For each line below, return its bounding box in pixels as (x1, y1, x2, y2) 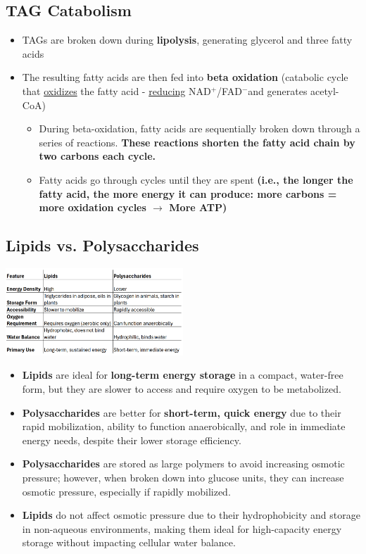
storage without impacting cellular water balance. (22, 535, 236, 550)
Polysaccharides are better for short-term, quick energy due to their (22, 405, 341, 420)
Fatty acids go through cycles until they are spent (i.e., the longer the (39, 172, 353, 187)
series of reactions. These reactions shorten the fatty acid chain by (39, 134, 355, 149)
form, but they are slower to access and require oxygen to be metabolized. (22, 382, 341, 396)
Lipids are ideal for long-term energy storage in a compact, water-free (22, 367, 343, 382)
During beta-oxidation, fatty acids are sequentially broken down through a (39, 121, 360, 136)
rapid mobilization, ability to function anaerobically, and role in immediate (22, 419, 346, 434)
